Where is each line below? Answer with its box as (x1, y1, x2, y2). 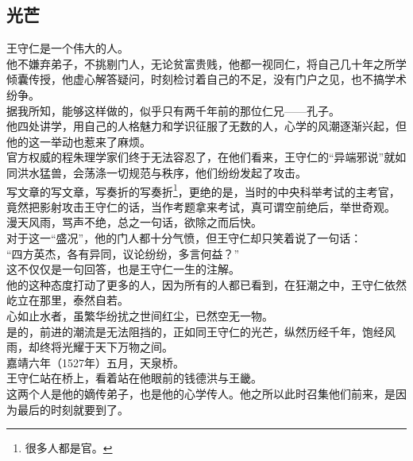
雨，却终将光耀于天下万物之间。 (6, 339, 173, 355)
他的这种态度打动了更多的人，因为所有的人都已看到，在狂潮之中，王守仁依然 (6, 276, 407, 292)
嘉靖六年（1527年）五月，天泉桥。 (6, 354, 184, 370)
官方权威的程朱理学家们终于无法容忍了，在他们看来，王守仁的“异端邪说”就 (6, 149, 396, 165)
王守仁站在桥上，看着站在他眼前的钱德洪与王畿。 (6, 370, 262, 386)
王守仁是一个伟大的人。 (6, 40, 129, 56)
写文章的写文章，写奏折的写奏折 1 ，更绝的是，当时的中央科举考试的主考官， (6, 180, 400, 200)
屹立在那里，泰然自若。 (6, 292, 129, 308)
